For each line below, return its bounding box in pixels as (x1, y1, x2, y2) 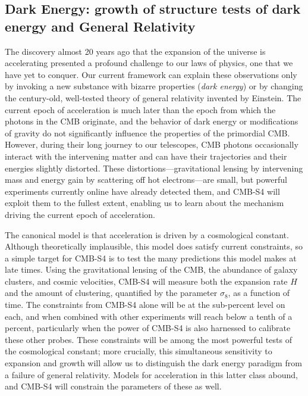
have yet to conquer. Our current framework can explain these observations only (5, 68, 297, 80)
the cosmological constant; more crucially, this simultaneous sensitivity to (5, 345, 272, 357)
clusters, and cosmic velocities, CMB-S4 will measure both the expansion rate (5, 275, 288, 287)
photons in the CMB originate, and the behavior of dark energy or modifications (5, 115, 298, 127)
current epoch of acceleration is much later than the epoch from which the (5, 103, 276, 116)
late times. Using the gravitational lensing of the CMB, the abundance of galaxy (5, 263, 298, 276)
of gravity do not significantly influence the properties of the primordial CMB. (5, 126, 290, 139)
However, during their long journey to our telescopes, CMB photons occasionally (5, 138, 298, 151)
